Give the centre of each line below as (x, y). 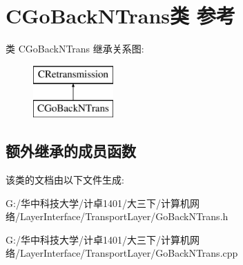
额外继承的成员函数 (71, 151)
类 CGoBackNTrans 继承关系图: (75, 49)
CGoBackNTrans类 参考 (120, 16)
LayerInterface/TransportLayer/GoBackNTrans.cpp (129, 253)
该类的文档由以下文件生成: (65, 180)
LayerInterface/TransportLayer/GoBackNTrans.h (124, 216)
